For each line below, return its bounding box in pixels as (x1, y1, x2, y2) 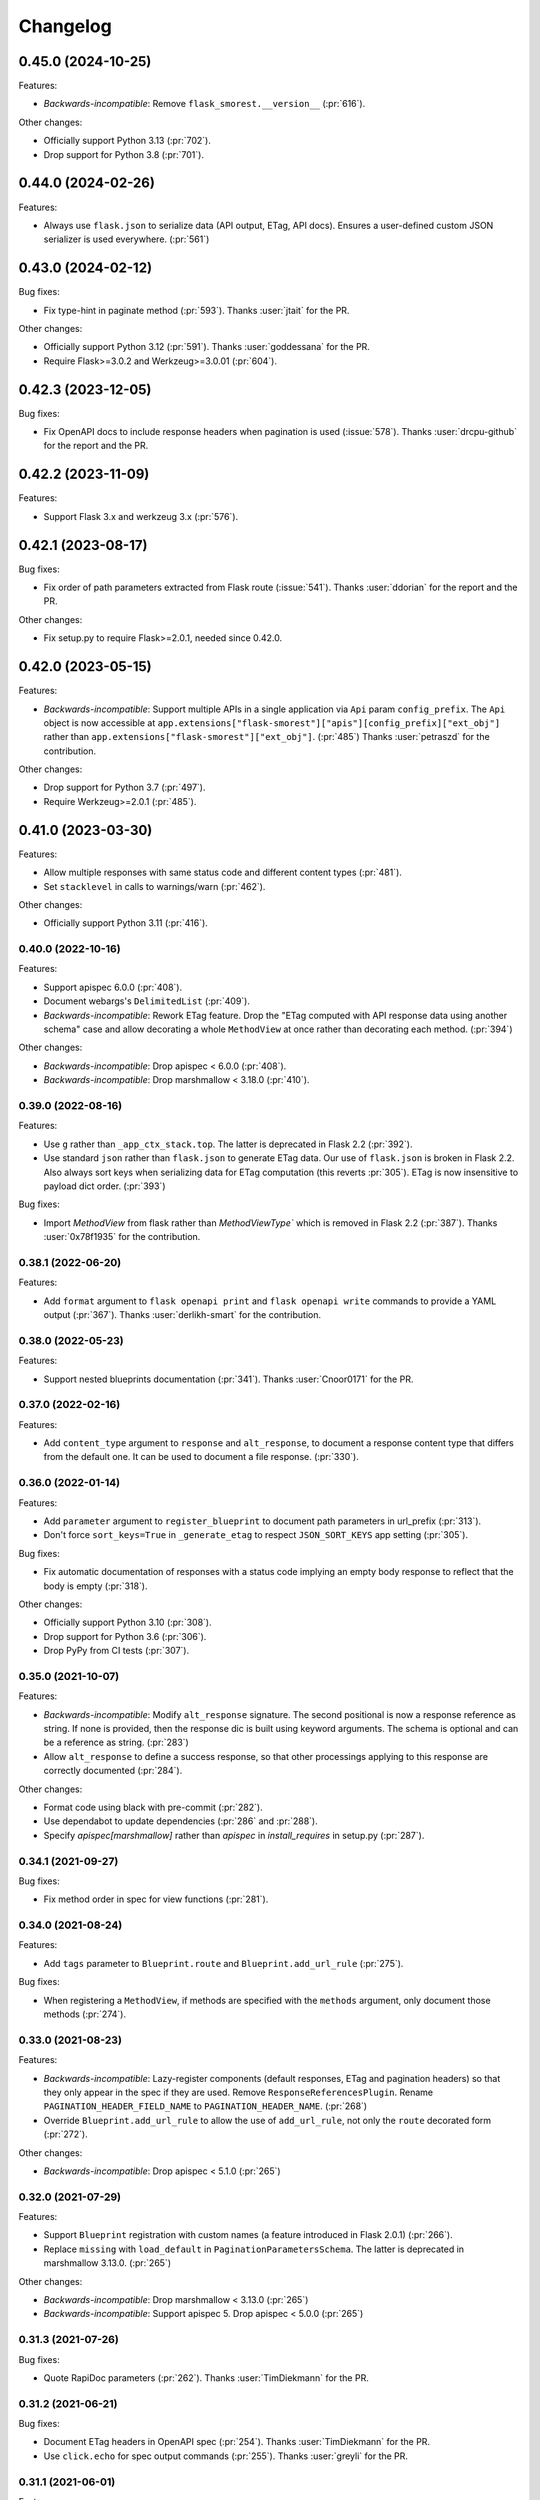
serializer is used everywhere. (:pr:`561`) (43, 233, 210, 245)
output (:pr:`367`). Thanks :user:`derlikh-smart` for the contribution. (43, 1309, 322, 1321)
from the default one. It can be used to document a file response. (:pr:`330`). (43, 1451, 359, 1463)
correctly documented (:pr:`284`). (43, 1765, 183, 1777)
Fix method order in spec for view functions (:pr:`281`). (43, 1893, 269, 1905)
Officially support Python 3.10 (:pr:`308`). (43, 1616, 212, 1629)
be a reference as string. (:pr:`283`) (43, 1736, 189, 1749)
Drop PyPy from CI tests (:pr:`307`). (43, 1645, 190, 1657)
